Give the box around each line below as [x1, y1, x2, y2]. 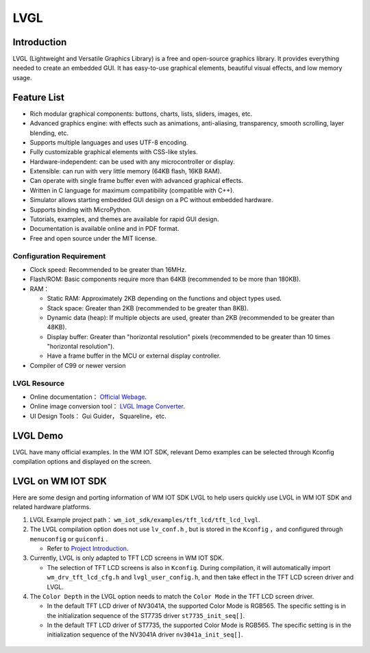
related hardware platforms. [12, 503, 92, 511]
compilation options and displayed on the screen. [12, 458, 152, 466]
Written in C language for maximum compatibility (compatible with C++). [29, 186, 234, 195]
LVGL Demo [12, 430, 64, 441]
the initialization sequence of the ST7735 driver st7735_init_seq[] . [47, 611, 245, 619]
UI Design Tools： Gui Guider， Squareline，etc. [29, 412, 167, 420]
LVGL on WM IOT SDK [12, 475, 108, 486]
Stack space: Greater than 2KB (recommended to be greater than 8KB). [47, 304, 249, 312]
